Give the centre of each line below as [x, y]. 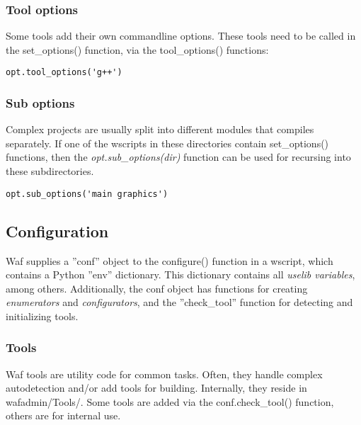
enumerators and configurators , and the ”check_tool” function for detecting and [179, 302]
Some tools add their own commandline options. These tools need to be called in [181, 36]
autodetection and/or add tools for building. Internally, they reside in [156, 388]
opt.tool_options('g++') [64, 73]
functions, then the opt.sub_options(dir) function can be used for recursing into [178, 157]
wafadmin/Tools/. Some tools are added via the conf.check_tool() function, [170, 401]
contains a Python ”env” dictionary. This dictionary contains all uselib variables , [180, 274]
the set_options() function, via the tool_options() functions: [137, 49]
